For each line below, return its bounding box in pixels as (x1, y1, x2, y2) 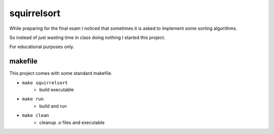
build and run (39, 103, 67, 109)
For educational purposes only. (9, 43, 75, 50)
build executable (39, 86, 74, 93)
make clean (22, 113, 49, 118)
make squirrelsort (22, 80, 68, 85)
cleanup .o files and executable (39, 119, 105, 125)
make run (22, 96, 44, 102)
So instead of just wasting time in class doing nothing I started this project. (9, 34, 165, 40)
